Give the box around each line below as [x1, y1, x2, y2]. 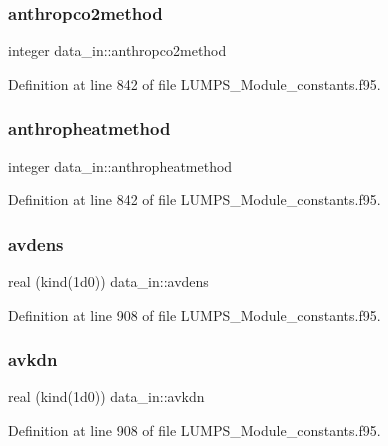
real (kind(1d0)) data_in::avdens [8, 271, 209, 292]
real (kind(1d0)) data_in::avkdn [8, 386, 205, 407]
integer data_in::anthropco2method [8, 40, 227, 61]
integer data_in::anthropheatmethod [8, 155, 233, 176]
